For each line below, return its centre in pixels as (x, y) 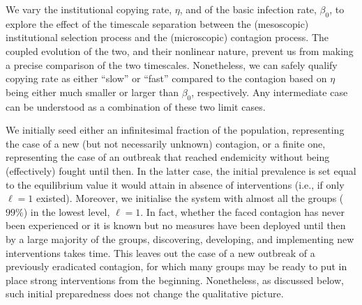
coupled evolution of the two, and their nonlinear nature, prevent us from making (180, 50)
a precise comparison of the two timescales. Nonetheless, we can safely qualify (172, 64)
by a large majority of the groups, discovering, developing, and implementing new (180, 238)
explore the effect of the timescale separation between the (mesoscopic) (157, 23)
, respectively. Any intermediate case (270, 92)
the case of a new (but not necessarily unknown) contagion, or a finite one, (166, 143)
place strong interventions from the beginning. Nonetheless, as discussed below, (175, 280)
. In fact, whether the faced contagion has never (242, 211)
